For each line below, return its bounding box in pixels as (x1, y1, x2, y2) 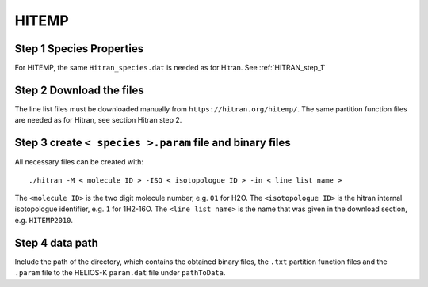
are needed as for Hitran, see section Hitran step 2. (14, 115, 182, 125)
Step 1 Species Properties (14, 42, 144, 55)
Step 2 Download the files (14, 83, 144, 96)
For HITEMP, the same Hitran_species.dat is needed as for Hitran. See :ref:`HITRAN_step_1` (14, 63, 326, 73)
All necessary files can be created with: (14, 157, 144, 167)
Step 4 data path (14, 236, 98, 249)
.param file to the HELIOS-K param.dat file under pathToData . (14, 268, 226, 278)
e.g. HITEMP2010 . (14, 215, 74, 225)
